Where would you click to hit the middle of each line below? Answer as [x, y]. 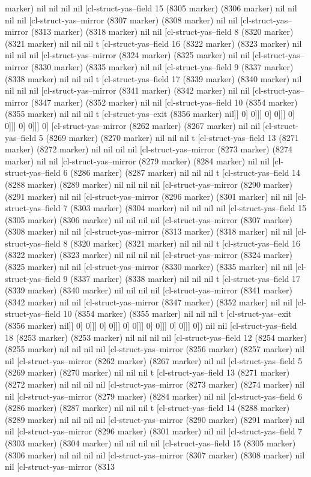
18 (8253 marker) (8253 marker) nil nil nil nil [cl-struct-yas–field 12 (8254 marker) [156, 337]
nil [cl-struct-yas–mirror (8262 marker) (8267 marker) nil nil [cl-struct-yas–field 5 [154, 360]
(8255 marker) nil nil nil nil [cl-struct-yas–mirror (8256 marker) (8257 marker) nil [155, 349]
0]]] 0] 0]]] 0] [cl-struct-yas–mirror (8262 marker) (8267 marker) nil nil [133, 125]
